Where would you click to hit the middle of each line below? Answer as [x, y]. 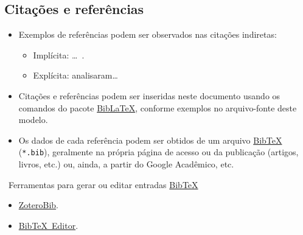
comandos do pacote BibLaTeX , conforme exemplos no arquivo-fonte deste [158, 107]
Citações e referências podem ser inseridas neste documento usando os [149, 95]
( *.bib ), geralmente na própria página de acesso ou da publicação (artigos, [158, 152]
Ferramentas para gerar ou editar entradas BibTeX [103, 184]
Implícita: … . [59, 54]
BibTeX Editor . [48, 225]
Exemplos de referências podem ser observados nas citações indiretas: [148, 34]
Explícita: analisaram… [75, 75]
